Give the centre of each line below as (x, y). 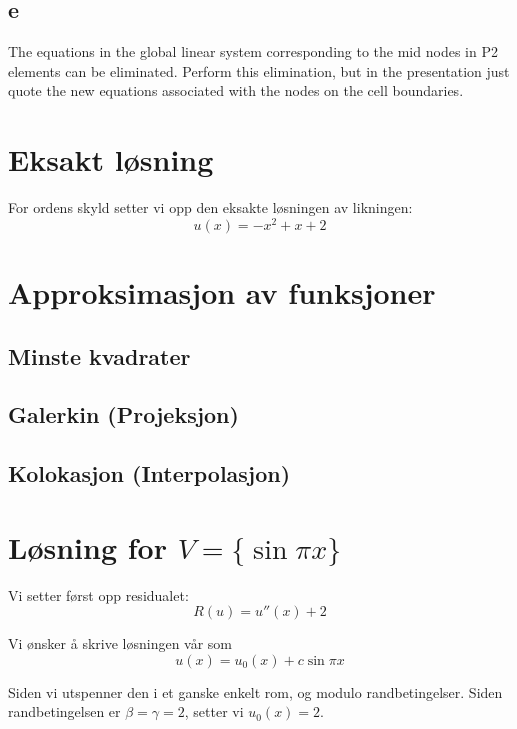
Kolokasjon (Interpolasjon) (149, 473)
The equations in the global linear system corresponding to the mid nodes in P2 (253, 51)
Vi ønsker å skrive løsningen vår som (120, 643)
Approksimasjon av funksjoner (222, 291)
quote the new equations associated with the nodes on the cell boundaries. (236, 90)
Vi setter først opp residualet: (98, 594)
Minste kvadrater (99, 355)
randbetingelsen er (64, 711)
